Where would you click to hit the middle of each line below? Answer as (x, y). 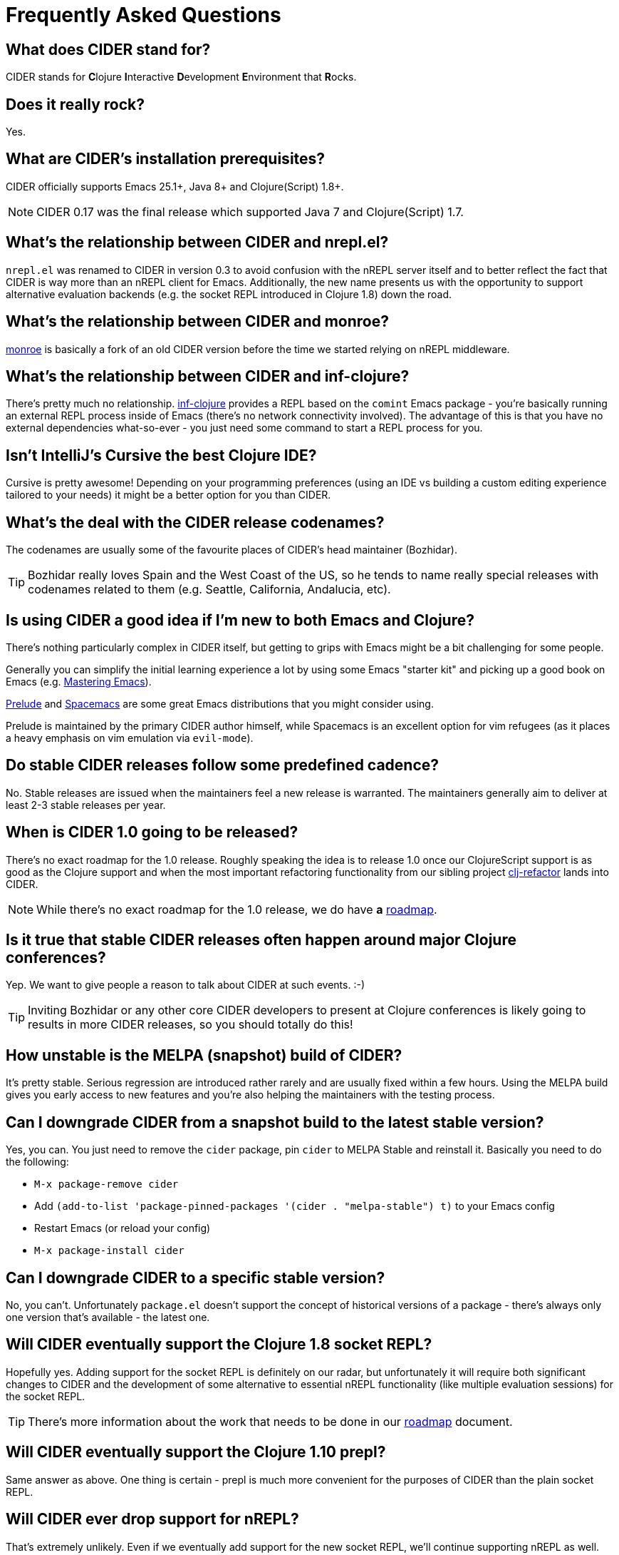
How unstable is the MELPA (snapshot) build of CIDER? (204, 1055)
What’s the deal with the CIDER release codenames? (195, 522)
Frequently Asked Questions (144, 15)
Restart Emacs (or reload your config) (123, 1228)
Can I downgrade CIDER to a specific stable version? (196, 1278)
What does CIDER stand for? (108, 49)
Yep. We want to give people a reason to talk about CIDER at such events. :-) (185, 985)
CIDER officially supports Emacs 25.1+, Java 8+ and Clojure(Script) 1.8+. (175, 186)
